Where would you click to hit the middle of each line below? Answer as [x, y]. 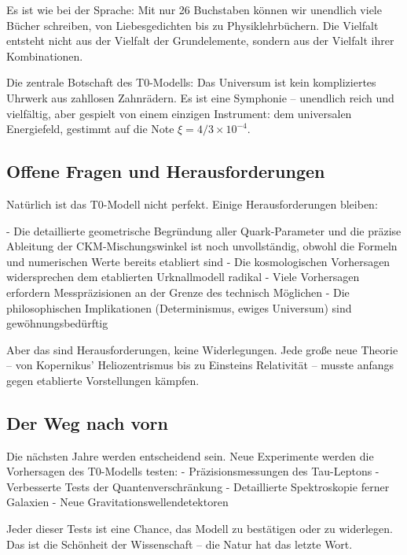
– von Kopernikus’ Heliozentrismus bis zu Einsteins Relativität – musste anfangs [200, 365]
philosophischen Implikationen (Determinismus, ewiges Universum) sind [179, 307]
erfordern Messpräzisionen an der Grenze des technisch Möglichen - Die [178, 292]
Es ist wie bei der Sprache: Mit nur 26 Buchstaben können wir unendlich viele [194, 9]
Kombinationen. [45, 55]
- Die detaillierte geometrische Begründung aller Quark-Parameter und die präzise [204, 230]
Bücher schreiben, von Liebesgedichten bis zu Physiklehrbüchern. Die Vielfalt [192, 25]
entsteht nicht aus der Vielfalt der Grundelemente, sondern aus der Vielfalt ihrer [200, 41]
